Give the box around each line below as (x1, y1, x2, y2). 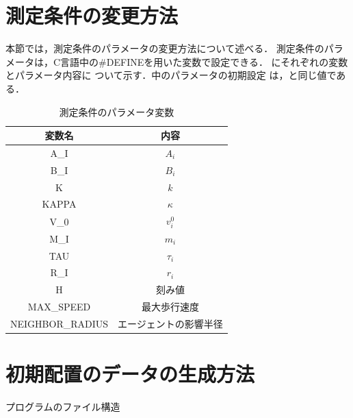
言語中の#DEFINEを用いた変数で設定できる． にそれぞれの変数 (60, 54, 348, 69)
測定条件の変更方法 (5, 1, 179, 29)
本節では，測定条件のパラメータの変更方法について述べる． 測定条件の (5, 41, 324, 56)
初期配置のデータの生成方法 (5, 360, 255, 388)
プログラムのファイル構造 (5, 399, 120, 414)
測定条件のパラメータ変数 (59, 104, 174, 119)
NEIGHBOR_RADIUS (10, 316, 109, 330)
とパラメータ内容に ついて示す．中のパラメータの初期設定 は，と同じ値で (5, 68, 337, 82)
